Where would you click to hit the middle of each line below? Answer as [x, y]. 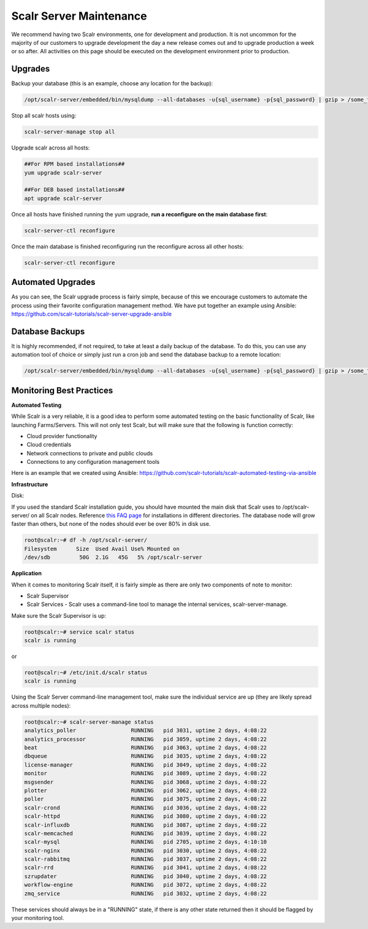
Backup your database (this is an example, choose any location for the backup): [112, 83]
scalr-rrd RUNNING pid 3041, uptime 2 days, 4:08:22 [145, 868]
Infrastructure [30, 484]
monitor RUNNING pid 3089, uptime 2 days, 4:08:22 [145, 773]
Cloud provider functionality [62, 436]
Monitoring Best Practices [62, 390]
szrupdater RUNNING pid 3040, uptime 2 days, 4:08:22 [145, 876]
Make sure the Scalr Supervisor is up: [59, 615]
